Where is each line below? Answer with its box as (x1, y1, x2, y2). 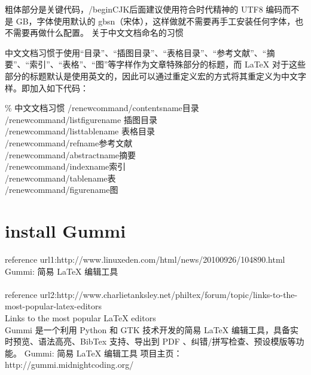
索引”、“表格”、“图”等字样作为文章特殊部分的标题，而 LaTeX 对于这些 (29, 58, 306, 70)
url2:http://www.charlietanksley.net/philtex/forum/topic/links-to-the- (39, 288, 298, 300)
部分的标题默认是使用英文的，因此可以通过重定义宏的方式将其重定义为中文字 (5, 69, 306, 82)
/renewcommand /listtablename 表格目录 (5, 125, 155, 137)
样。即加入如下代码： (5, 81, 89, 94)
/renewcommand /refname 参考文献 (5, 136, 133, 149)
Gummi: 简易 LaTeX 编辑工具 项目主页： (24, 346, 182, 359)
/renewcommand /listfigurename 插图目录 (5, 113, 157, 125)
